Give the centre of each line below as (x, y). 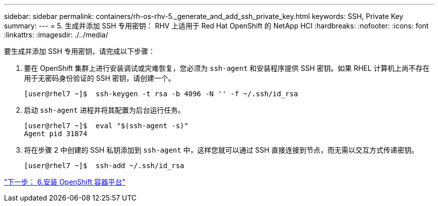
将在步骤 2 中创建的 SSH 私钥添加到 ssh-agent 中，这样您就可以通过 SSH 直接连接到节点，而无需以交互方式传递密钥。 (221, 150)
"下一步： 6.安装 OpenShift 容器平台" (65, 182)
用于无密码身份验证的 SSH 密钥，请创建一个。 (100, 78)
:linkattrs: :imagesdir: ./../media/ (56, 35)
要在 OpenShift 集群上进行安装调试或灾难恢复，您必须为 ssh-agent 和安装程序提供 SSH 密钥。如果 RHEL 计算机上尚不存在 (227, 68)
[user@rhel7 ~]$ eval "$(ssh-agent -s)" (106, 126)
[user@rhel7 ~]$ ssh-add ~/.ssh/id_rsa (104, 166)
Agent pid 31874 (56, 134)
